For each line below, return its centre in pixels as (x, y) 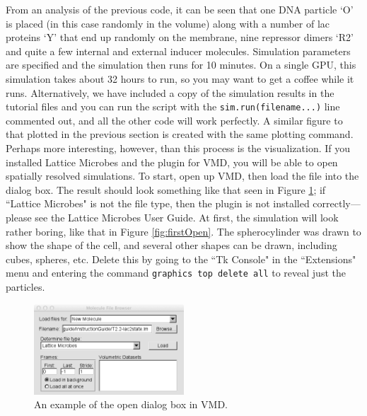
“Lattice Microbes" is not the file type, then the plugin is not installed (158, 203)
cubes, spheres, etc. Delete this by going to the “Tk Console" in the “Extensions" (181, 259)
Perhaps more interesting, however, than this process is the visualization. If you (178, 148)
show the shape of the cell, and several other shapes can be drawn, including (171, 245)
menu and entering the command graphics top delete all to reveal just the (176, 273)
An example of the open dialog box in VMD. (131, 404)
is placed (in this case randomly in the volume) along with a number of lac (168, 23)
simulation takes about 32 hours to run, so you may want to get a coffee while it (180, 78)
